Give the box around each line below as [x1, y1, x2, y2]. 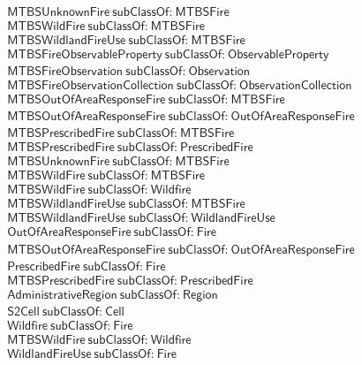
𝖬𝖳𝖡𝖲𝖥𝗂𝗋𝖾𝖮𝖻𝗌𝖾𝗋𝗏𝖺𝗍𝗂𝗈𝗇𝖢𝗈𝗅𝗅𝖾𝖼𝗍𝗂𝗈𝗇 [7, 80, 174, 93]
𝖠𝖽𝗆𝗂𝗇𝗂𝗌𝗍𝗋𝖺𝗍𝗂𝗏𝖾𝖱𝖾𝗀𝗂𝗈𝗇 [7, 288, 117, 301]
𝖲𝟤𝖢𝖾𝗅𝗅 [7, 305, 40, 318]
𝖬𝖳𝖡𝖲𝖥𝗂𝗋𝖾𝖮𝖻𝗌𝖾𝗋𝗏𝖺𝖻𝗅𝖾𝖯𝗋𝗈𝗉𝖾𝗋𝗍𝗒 [7, 49, 162, 62]
